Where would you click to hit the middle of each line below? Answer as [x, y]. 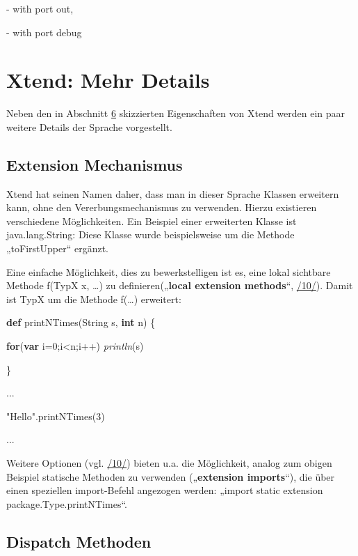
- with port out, [40, 8]
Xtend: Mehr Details [108, 80]
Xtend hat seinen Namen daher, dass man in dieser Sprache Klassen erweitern [173, 193]
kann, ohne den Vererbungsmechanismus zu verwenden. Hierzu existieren [162, 207]
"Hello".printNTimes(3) [56, 416]
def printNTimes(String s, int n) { [81, 322]
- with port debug [44, 32]
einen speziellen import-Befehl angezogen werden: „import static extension [165, 490]
